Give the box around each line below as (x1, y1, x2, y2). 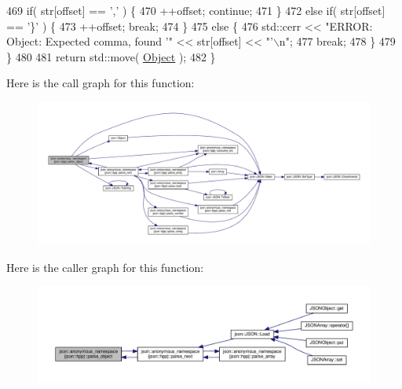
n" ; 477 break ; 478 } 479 (279, 33, 396, 50)
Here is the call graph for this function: (6, 75, 195, 91)
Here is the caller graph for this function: (6, 259, 204, 275)
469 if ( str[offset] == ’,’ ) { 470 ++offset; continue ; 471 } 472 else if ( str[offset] (6, 2, 386, 18)
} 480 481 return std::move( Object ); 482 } (6, 48, 216, 64)
